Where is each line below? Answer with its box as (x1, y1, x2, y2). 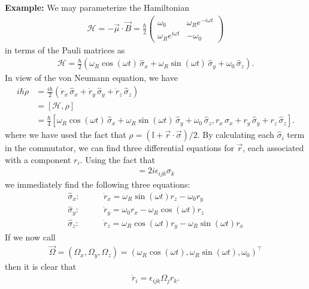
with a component (5, 153, 71, 165)
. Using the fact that (80, 153, 155, 165)
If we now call (5, 230, 56, 243)
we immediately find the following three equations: (5, 177, 190, 190)
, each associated (243, 142, 304, 154)
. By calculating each (197, 128, 274, 141)
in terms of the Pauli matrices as (5, 43, 125, 56)
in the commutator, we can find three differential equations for (5, 142, 234, 154)
